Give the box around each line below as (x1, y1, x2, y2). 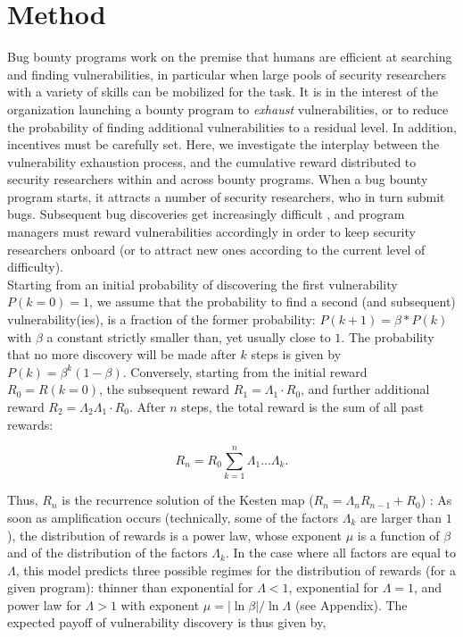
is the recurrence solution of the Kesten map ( (62, 490, 314, 509)
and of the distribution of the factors (7, 543, 208, 562)
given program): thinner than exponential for (7, 578, 253, 597)
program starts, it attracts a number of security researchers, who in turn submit (7, 187, 445, 205)
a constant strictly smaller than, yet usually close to (46, 327, 331, 346)
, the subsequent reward (99, 380, 230, 398)
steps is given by (251, 345, 342, 364)
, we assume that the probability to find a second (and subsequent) (89, 292, 456, 311)
